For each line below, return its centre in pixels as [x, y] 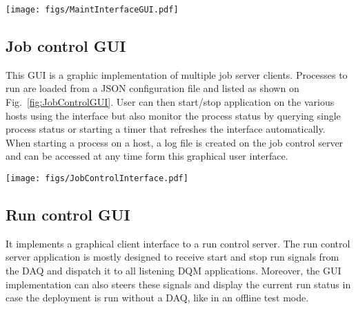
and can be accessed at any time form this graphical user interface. [147, 156]
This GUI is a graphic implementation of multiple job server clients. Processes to [177, 74]
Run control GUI [68, 215]
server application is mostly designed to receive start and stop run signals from [172, 257]
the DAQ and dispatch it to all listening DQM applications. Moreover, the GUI [174, 271]
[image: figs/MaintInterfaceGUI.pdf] [92, 10]
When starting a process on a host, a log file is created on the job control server [175, 142]
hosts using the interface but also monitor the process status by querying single [173, 115]
